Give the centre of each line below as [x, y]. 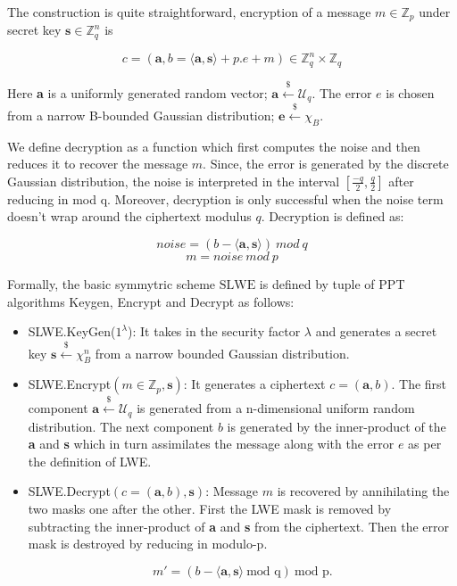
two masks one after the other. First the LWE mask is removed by [210, 509]
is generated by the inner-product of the [337, 426]
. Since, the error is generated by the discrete [326, 164]
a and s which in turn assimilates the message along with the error [211, 444]
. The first [419, 384]
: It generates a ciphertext [254, 384]
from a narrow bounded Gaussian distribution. [222, 353]
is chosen [410, 92]
